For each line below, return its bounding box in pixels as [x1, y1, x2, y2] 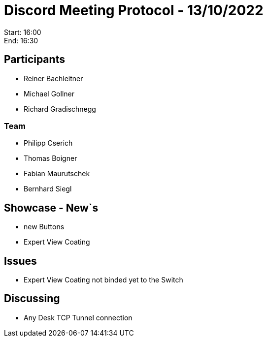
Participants [4, 53, 65, 66]
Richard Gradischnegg [24, 104, 96, 113]
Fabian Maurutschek [24, 169, 90, 178]
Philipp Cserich [24, 139, 73, 148]
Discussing [4, 292, 60, 305]
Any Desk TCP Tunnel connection [24, 313, 133, 322]
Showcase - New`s [4, 201, 99, 214]
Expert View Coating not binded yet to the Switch [24, 276, 183, 284]
